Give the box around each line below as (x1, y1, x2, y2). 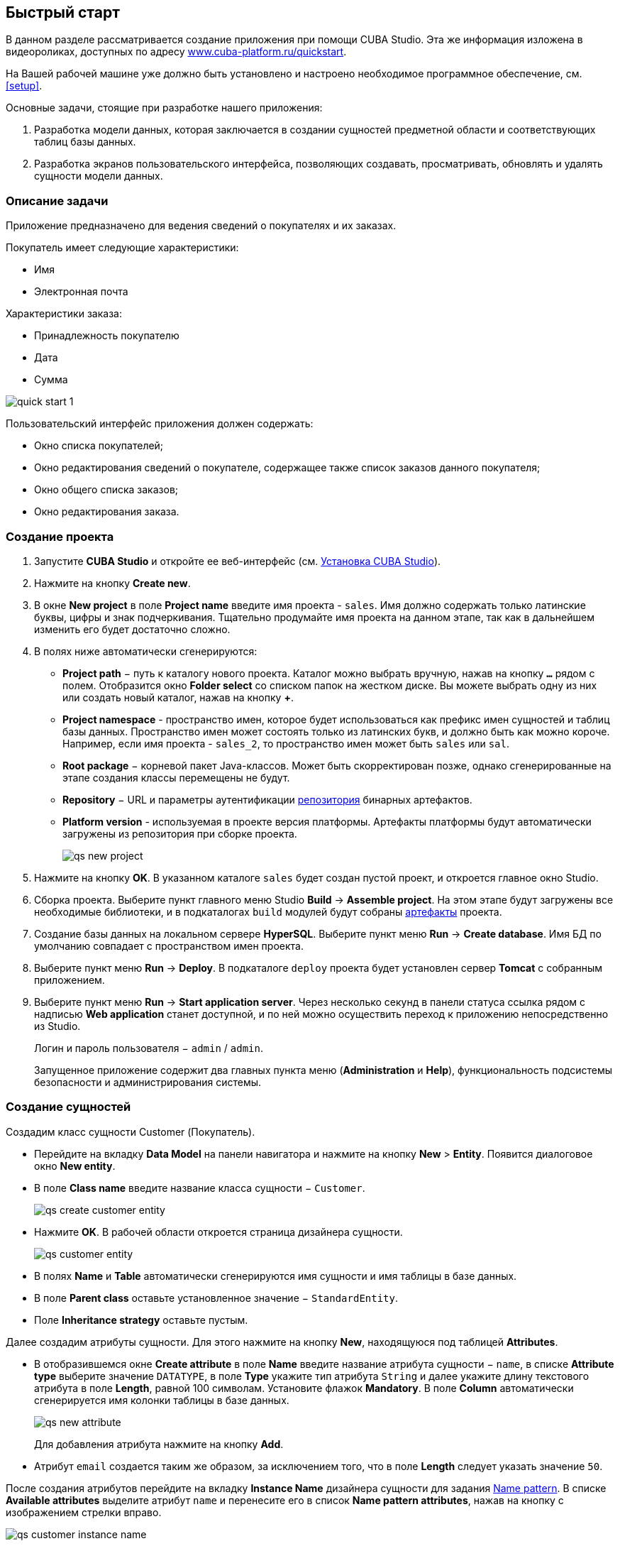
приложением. (34, 973, 105, 986)
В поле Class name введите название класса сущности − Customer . (34, 1181, 365, 1194)
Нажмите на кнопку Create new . (34, 576, 191, 589)
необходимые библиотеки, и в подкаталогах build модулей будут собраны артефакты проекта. (34, 905, 502, 918)
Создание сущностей (6, 1100, 131, 1114)
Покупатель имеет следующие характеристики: (6, 241, 239, 254)
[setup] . (6, 80, 43, 92)
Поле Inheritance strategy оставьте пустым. (34, 1313, 248, 1326)
